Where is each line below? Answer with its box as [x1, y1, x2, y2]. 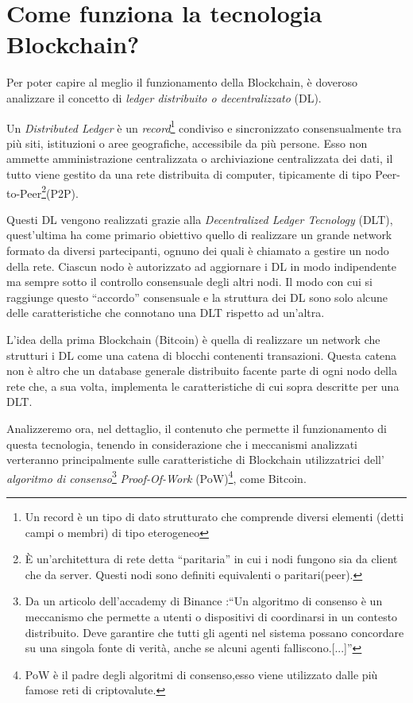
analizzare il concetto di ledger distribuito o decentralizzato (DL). [6, 89, 322, 106]
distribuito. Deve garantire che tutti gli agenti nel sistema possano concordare [25, 624, 404, 640]
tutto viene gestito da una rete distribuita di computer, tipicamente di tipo [6, 165, 372, 182]
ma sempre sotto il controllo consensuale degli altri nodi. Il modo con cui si [6, 273, 372, 290]
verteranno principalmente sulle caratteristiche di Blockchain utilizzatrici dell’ [6, 451, 384, 468]
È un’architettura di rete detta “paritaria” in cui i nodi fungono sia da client [25, 550, 398, 567]
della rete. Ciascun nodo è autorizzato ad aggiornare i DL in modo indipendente [6, 257, 397, 274]
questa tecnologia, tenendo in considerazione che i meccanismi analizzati [6, 435, 358, 452]
